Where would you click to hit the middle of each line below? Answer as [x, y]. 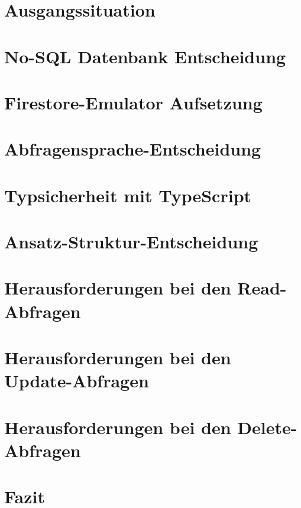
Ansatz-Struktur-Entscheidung [131, 242]
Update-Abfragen [77, 381]
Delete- [267, 427]
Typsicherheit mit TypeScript [128, 195]
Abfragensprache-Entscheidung [133, 149]
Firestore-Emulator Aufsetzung [133, 102]
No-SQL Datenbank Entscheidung [145, 56]
